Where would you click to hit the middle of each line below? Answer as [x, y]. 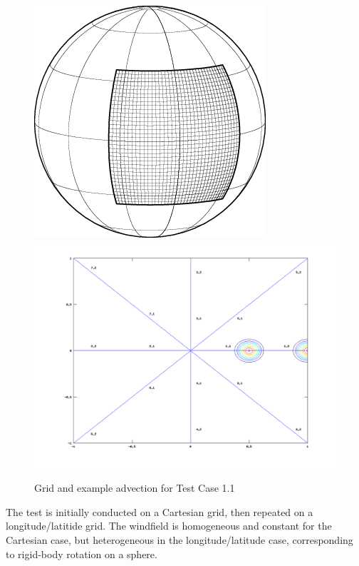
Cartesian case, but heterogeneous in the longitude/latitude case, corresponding [179, 539]
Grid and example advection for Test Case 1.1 [135, 488]
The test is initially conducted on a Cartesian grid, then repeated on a [160, 511]
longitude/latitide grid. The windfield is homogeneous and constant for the [169, 526]
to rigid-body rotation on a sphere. [82, 554]
